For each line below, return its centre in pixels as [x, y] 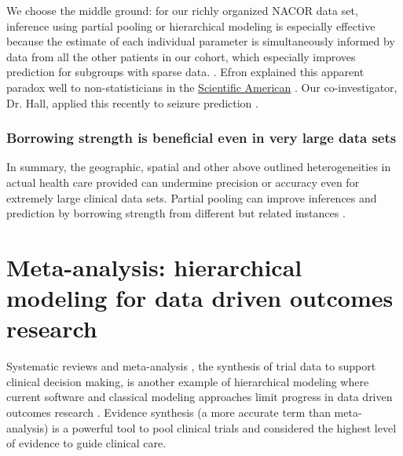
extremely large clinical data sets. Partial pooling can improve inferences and [192, 197]
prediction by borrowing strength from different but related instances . [176, 213]
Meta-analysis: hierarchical [154, 266]
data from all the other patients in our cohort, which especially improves [181, 56]
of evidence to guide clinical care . [86, 443]
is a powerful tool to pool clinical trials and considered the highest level [224, 427]
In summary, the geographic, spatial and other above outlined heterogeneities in [199, 167]
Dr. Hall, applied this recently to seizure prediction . [132, 102]
